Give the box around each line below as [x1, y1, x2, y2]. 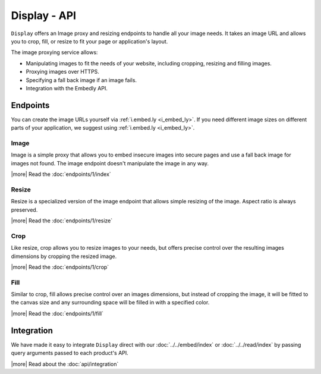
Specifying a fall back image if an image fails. [26, 76, 137, 83]
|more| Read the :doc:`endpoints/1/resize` [11, 217, 113, 224]
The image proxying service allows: [11, 49, 98, 56]
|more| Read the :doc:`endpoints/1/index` [11, 171, 111, 178]
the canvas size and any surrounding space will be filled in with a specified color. [11, 299, 210, 306]
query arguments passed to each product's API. [11, 350, 129, 357]
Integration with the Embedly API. [26, 84, 108, 92]
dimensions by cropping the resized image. [11, 253, 117, 260]
